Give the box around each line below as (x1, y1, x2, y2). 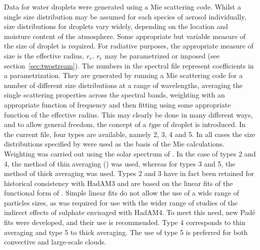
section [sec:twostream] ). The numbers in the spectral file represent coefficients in (4, 60, 254, 70)
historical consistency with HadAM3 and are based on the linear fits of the (4, 177, 233, 188)
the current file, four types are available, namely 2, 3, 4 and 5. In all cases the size (4, 128, 255, 139)
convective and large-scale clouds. (4, 236, 106, 247)
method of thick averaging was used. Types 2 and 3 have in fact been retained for (4, 168, 254, 178)
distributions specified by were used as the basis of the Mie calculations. (4, 138, 224, 149)
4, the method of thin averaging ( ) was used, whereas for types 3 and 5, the (4, 158, 235, 168)
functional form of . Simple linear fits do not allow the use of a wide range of (4, 187, 239, 198)
